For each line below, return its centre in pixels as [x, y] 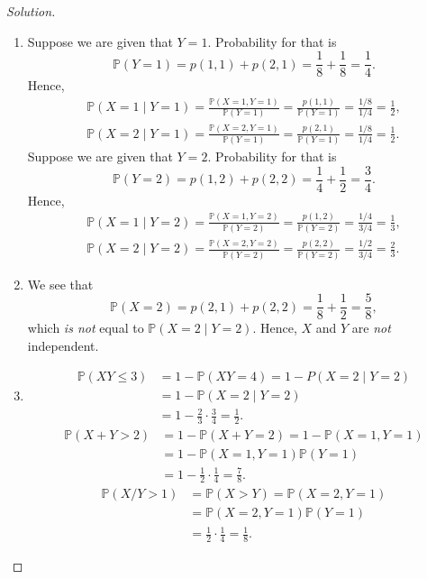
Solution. [31, 11]
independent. [63, 345]
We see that [60, 284]
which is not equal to [86, 328]
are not [371, 328]
